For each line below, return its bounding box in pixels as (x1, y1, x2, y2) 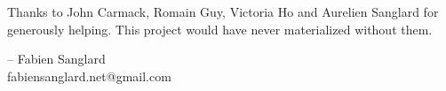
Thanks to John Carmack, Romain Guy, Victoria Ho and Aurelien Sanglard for (7, 3, 439, 20)
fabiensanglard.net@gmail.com (7, 66, 171, 85)
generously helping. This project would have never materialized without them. (7, 19, 433, 38)
